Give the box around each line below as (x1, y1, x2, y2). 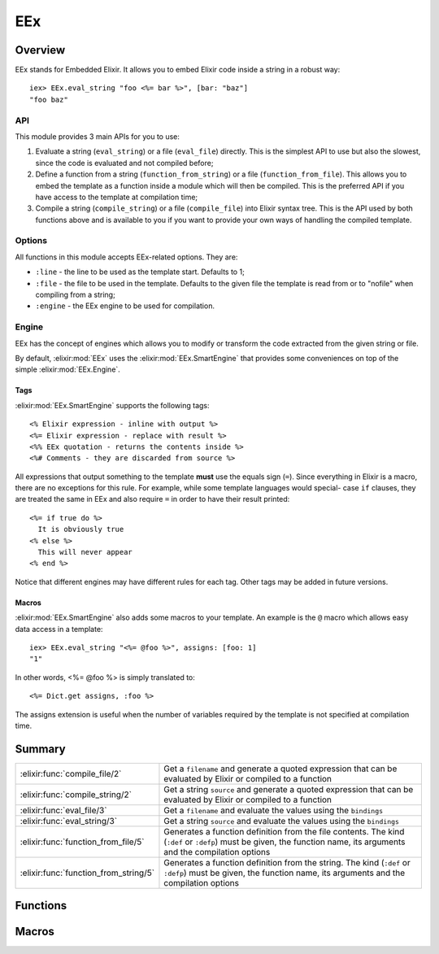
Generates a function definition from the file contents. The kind (163, 825, 405, 837)
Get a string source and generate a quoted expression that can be (163, 783, 414, 795)
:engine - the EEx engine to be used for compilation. (35, 301, 215, 311)
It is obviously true (37, 525, 124, 534)
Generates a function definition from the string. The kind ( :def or (163, 856, 411, 868)
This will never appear (37, 547, 133, 557)
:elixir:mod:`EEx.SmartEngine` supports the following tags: (15, 400, 211, 410)
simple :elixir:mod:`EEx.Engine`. (15, 364, 121, 374)
